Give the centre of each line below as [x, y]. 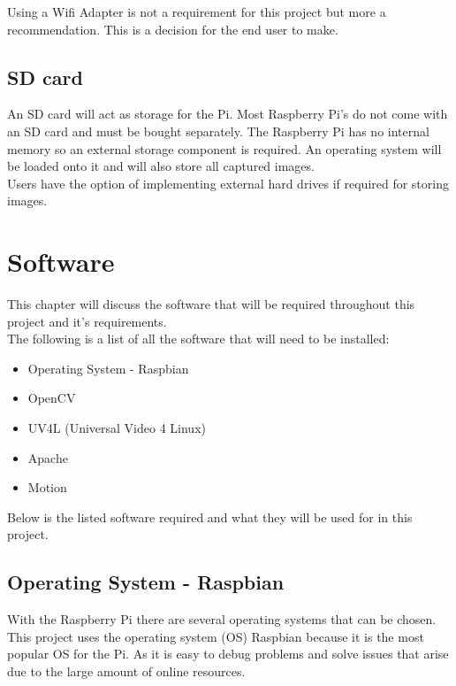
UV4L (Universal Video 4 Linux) [117, 428]
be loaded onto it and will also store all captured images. [161, 166]
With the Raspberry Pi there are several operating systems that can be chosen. [222, 619]
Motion [47, 487]
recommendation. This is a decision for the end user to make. [173, 29]
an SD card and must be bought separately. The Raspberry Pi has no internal [218, 131]
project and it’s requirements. [87, 321]
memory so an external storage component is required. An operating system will [224, 148]
